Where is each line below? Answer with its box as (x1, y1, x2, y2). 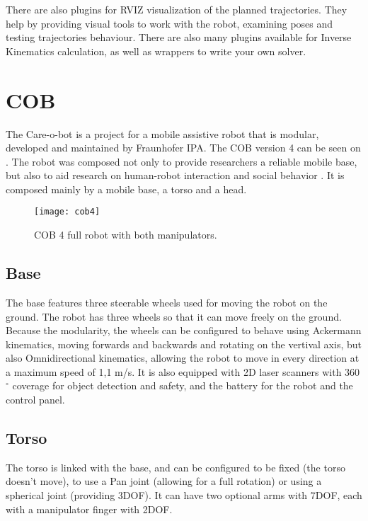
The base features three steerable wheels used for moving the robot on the (6, 294, 328, 309)
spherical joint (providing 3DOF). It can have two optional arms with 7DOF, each (6, 488, 362, 503)
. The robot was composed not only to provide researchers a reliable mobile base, (6, 154, 357, 168)
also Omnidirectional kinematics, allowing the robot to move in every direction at (6, 350, 360, 365)
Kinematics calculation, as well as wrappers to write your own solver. (6, 43, 306, 58)
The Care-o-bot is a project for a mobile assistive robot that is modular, (6, 126, 319, 141)
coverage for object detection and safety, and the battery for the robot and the (12, 378, 353, 393)
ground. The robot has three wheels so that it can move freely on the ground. (6, 309, 342, 324)
